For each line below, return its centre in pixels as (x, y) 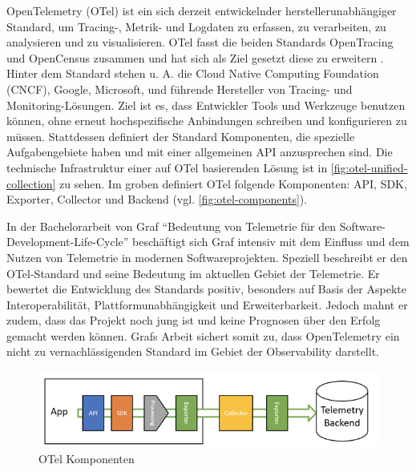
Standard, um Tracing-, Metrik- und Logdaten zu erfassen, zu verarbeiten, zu (196, 26)
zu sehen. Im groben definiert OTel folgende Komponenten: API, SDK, (233, 183)
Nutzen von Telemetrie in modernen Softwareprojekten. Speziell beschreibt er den (207, 257)
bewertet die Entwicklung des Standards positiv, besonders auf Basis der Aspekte (206, 289)
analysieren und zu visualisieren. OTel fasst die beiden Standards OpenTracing (200, 42)
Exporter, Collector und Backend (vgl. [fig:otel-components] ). (157, 199)
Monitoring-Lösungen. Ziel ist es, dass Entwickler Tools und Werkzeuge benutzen (206, 105)
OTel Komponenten (87, 458)
